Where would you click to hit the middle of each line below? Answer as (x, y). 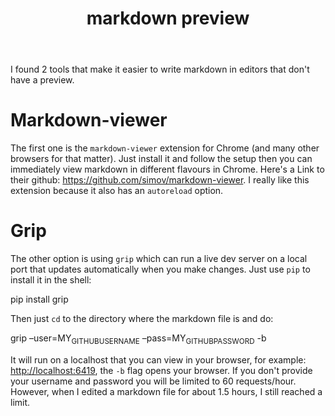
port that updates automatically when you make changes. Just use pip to (160, 269)
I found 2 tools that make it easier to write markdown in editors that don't (160, 69)
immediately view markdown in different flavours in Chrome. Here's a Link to (167, 169)
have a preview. (42, 80)
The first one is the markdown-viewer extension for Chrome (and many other (165, 148)
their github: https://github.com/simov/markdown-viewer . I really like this (160, 180)
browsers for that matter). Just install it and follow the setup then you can (161, 159)
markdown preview (168, 18)
